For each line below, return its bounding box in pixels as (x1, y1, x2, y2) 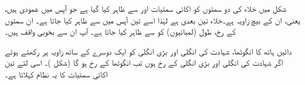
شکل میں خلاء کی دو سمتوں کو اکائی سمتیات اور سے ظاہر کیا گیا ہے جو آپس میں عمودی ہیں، (5, 2, 286, 14)
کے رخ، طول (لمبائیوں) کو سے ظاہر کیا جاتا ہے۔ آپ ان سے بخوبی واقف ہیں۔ (5, 25, 236, 38)
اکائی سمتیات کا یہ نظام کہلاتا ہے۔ (5, 67, 108, 80)
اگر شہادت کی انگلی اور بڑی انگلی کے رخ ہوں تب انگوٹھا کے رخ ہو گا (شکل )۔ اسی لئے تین (5, 56, 283, 69)
